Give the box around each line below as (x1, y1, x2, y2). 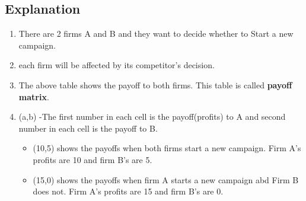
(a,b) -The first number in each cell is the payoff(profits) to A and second (18, 110, 286, 123)
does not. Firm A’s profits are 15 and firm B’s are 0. (33, 185, 224, 197)
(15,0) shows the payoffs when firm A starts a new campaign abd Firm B (33, 173, 299, 186)
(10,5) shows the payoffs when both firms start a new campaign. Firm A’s (33, 142, 301, 154)
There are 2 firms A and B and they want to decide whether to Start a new (18, 27, 294, 40)
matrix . (18, 90, 49, 103)
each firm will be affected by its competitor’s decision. (18, 59, 215, 71)
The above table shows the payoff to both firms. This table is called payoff (18, 78, 292, 91)
